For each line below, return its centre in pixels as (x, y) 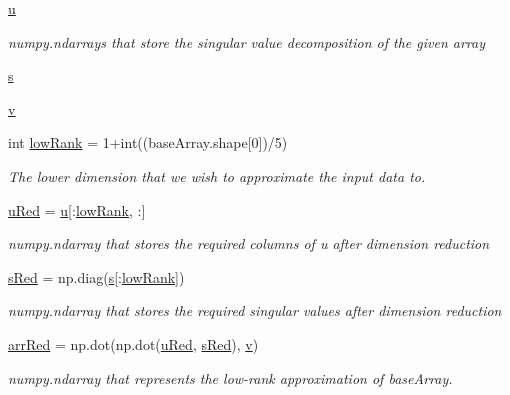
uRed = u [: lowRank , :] (77, 209)
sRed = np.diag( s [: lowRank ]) (96, 276)
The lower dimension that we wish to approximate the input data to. (217, 175)
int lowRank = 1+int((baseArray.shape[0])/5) (148, 142)
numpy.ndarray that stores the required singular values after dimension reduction (255, 310)
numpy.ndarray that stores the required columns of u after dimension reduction (249, 243)
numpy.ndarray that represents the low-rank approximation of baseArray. (230, 377)
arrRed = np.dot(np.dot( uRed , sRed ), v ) (133, 343)
